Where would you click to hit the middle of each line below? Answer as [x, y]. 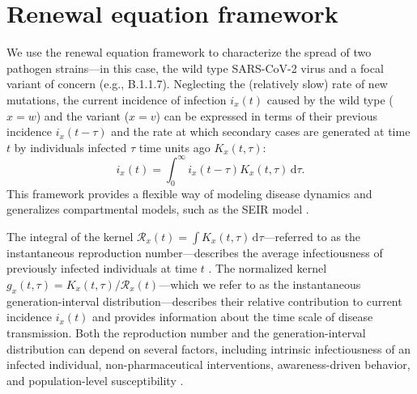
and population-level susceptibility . [95, 380]
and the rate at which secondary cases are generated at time [261, 131]
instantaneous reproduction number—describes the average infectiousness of [195, 252]
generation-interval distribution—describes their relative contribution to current [204, 301]
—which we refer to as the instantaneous [260, 284]
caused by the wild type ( [330, 99]
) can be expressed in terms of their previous [267, 115]
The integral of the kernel [70, 236]
